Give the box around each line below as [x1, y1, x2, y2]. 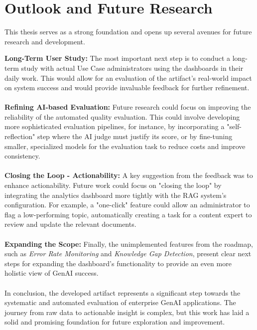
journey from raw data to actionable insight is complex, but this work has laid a [4, 307, 250, 317]
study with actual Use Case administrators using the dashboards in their [21, 62, 244, 73]
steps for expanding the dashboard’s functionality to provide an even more [4, 258, 232, 268]
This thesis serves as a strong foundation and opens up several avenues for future [4, 26, 252, 37]
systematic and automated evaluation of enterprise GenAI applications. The [4, 297, 236, 308]
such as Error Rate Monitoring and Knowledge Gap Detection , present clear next [4, 248, 252, 259]
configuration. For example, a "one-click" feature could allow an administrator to [4, 199, 250, 210]
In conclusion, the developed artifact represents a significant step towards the [4, 287, 241, 298]
